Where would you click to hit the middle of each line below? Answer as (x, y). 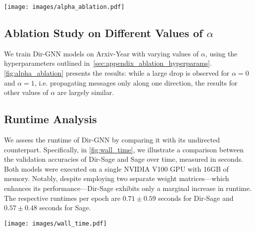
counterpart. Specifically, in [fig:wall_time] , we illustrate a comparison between (124, 149)
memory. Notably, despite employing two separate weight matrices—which (117, 178)
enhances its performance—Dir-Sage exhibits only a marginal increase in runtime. (128, 188)
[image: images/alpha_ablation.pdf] (64, 7)
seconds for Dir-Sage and (196, 198)
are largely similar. (86, 92)
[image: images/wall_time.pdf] (55, 223)
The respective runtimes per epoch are (62, 198)
